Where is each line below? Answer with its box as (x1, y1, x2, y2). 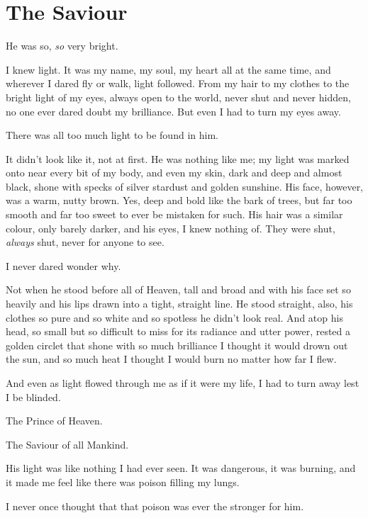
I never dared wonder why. (6, 258, 121, 273)
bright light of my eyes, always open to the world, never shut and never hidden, (6, 89, 351, 104)
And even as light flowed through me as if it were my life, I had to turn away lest (6, 376, 359, 390)
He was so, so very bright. (6, 38, 118, 53)
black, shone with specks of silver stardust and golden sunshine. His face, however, (6, 179, 364, 193)
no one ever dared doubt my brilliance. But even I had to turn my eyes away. (6, 103, 341, 118)
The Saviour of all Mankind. (6, 437, 129, 451)
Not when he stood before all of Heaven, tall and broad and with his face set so (6, 282, 351, 297)
